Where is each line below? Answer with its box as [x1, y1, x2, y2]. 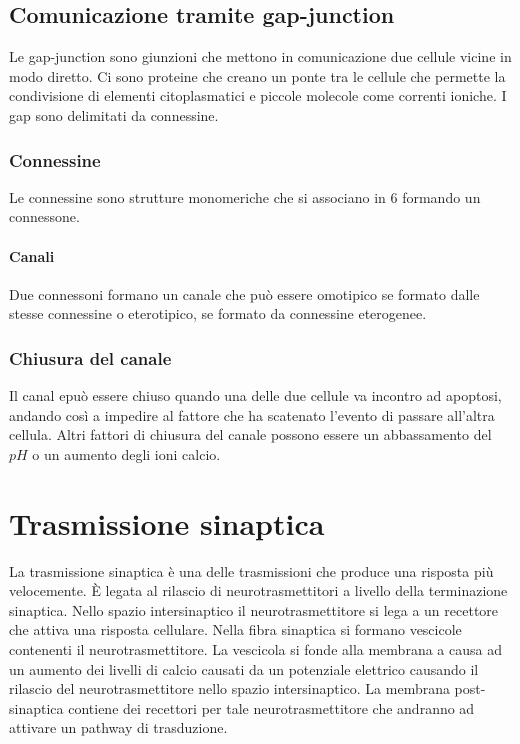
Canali [9, 245, 55, 266]
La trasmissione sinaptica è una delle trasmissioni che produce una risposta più [9, 560, 494, 581]
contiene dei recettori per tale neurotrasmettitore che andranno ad [68, 697, 475, 718]
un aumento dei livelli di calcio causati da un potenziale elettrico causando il [9, 658, 479, 679]
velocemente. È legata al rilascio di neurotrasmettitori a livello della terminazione [9, 580, 508, 601]
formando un [402, 186, 481, 207]
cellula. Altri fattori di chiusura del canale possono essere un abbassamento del [9, 424, 492, 445]
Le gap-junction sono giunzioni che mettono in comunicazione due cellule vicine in [9, 46, 512, 67]
